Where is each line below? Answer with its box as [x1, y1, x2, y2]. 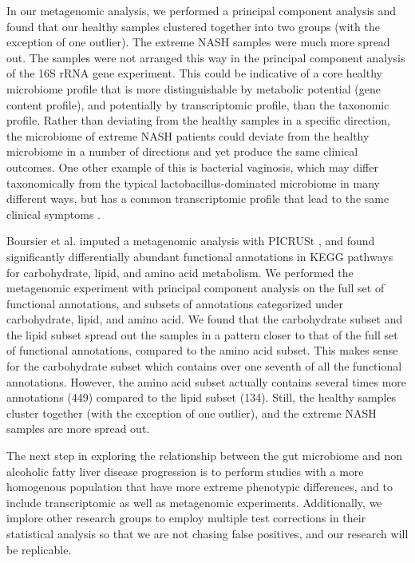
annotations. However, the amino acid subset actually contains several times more [6, 373, 407, 390]
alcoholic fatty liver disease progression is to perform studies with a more [6, 462, 364, 479]
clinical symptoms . [6, 205, 101, 222]
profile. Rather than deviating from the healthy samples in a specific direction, [6, 112, 390, 129]
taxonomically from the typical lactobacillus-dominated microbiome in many [6, 174, 381, 191]
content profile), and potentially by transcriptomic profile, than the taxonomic [6, 96, 389, 113]
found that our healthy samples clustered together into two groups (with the [6, 18, 380, 34]
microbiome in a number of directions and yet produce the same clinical [6, 143, 358, 160]
